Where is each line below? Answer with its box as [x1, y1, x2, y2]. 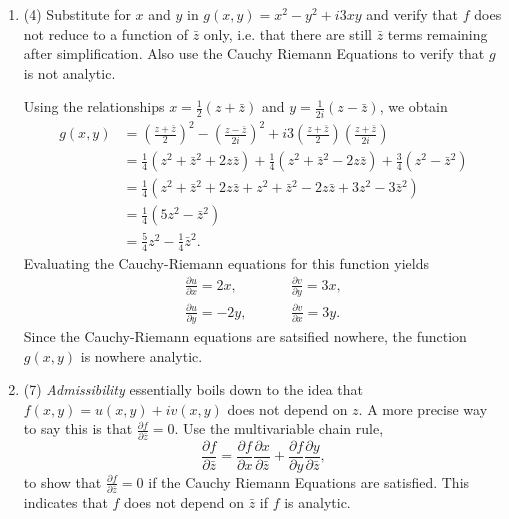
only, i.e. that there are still [203, 23, 372, 44]
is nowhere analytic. [80, 345, 203, 366]
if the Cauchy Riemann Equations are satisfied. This [148, 471, 470, 492]
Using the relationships [23, 96, 165, 117]
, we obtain [379, 96, 448, 117]
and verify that [366, 4, 459, 24]
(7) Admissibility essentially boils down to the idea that [23, 379, 364, 400]
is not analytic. [23, 62, 116, 83]
